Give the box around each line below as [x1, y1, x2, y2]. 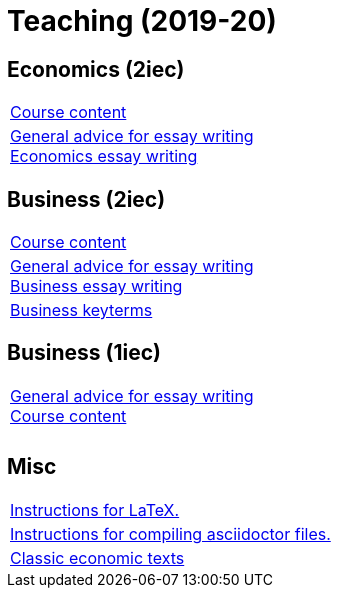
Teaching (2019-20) [7, 4, 277, 38]
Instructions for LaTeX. [10, 499, 180, 520]
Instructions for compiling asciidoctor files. [10, 523, 331, 544]
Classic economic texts [10, 547, 185, 568]
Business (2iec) [7, 186, 166, 212]
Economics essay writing [10, 146, 198, 167]
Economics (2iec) [7, 56, 185, 82]
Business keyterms [10, 300, 153, 321]
